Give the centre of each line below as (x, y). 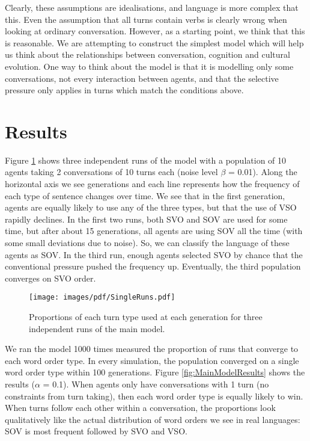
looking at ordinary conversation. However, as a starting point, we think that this (155, 31)
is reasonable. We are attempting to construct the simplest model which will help (154, 42)
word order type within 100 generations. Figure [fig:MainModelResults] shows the (155, 372)
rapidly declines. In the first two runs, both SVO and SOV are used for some (146, 219)
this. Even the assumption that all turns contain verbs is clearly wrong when (146, 19)
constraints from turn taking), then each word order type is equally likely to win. (154, 396)
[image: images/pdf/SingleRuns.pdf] (102, 298)
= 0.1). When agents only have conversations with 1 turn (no (156, 384)
